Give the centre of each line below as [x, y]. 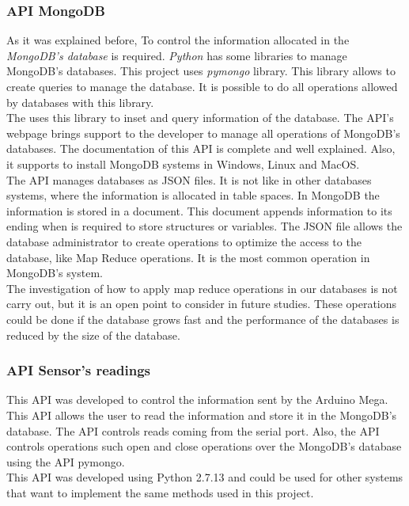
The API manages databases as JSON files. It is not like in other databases [189, 179]
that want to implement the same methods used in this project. [160, 492]
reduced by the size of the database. [93, 335]
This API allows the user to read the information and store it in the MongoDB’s [202, 415]
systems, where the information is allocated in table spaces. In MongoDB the [193, 195]
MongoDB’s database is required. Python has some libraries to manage [177, 55]
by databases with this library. [80, 102]
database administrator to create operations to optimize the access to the [184, 241]
